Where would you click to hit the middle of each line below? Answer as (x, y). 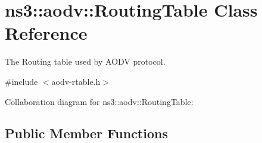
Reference (46, 33)
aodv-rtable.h (76, 81)
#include (21, 81)
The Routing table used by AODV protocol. (85, 61)
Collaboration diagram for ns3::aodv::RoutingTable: (99, 101)
